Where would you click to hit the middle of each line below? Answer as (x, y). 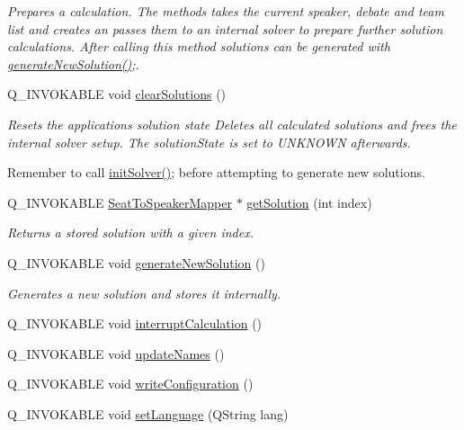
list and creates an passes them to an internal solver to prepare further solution (225, 28)
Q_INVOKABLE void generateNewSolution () (136, 262)
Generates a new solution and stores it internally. (144, 293)
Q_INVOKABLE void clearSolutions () (117, 94)
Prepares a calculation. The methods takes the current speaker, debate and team (226, 11)
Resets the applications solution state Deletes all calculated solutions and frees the (232, 124)
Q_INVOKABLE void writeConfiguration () (130, 384)
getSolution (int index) (309, 202)
